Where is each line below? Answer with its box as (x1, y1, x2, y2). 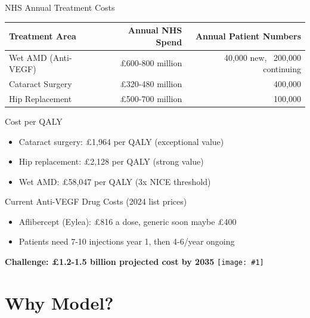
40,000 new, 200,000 (224, 51, 301, 63)
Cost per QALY (5, 115, 63, 127)
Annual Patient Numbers (195, 29, 301, 42)
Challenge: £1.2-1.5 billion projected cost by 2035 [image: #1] (5, 255, 264, 268)
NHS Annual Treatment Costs (5, 1, 115, 13)
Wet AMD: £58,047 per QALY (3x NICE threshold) (18, 175, 211, 187)
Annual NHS (128, 24, 182, 36)
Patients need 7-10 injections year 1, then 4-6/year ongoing (18, 235, 235, 248)
